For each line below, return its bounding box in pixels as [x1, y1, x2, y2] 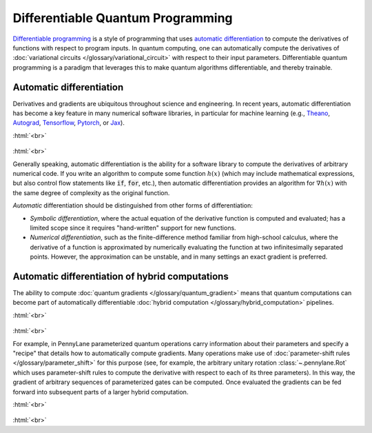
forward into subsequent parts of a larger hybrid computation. [12, 387, 189, 396]
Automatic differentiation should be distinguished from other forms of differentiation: [12, 201, 253, 210]
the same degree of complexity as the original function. [12, 188, 170, 197]
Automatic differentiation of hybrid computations [12, 270, 229, 282]
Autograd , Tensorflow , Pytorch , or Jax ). [12, 119, 125, 127]
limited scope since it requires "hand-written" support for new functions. [30, 223, 237, 232]
